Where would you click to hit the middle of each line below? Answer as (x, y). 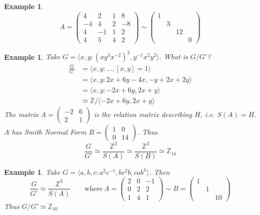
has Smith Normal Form (49, 132)
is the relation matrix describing (143, 114)
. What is (174, 57)
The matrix (21, 114)
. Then (159, 172)
